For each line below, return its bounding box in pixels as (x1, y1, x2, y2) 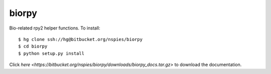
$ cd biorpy (18, 43, 48, 49)
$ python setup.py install (18, 50, 85, 56)
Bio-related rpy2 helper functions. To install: (9, 25, 100, 31)
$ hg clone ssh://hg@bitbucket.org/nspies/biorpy (18, 36, 143, 42)
